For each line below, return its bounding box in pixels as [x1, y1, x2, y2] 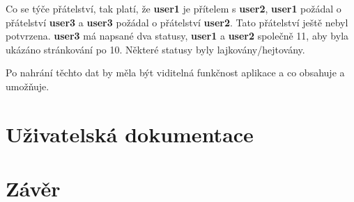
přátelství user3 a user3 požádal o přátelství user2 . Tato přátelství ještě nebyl [6, 15, 348, 29]
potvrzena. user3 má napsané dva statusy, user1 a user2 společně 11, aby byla [6, 28, 349, 43]
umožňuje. [6, 78, 49, 93]
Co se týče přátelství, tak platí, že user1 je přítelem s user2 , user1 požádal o [6, 1, 341, 15]
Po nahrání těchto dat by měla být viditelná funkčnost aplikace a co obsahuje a [6, 65, 345, 80]
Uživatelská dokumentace [6, 119, 254, 148]
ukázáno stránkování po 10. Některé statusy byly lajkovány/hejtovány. [6, 42, 305, 56]
